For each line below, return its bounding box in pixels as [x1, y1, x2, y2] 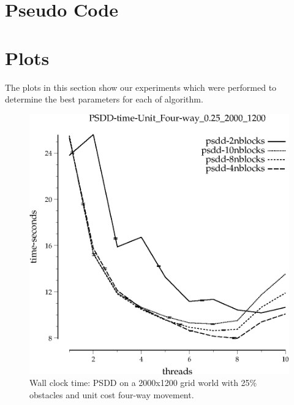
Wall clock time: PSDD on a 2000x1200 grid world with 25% [29, 376, 257, 389]
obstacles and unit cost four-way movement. [29, 388, 194, 401]
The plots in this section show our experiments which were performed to [5, 80, 277, 93]
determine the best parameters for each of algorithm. [5, 93, 203, 106]
